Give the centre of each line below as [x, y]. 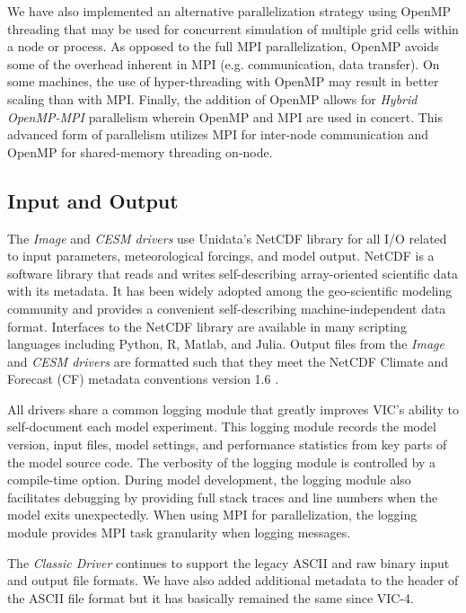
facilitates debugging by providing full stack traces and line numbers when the [223, 497]
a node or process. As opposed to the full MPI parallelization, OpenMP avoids [223, 46]
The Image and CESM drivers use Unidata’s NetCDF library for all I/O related [227, 238]
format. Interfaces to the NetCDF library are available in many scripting [207, 326]
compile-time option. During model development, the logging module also [209, 480]
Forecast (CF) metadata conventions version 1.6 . [143, 379]
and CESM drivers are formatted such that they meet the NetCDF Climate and [228, 361]
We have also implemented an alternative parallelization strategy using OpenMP [229, 11]
